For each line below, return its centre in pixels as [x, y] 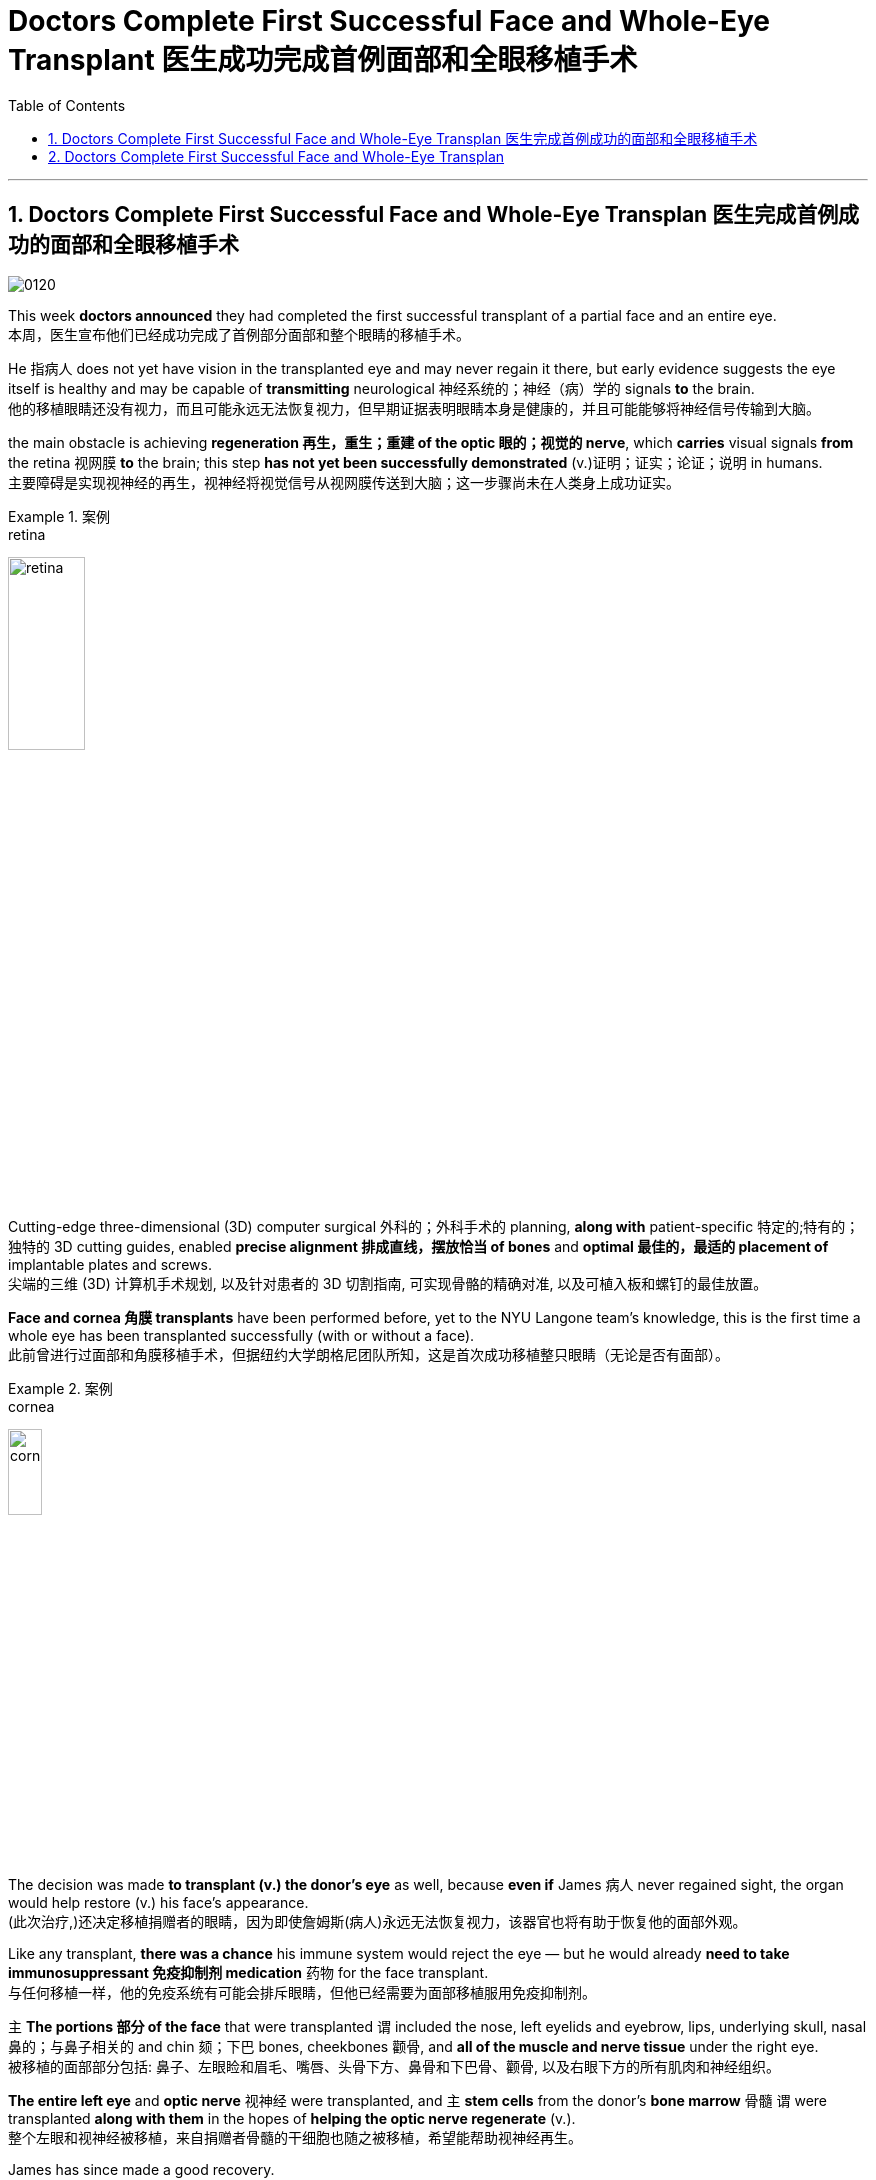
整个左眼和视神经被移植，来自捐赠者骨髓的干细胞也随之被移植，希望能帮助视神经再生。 [295, 2137]
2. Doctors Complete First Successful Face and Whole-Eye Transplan [276, 156]
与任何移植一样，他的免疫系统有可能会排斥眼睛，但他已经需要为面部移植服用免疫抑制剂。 [302, 1992]
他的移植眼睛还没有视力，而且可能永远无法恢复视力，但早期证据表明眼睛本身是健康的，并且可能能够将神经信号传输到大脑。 [414, 408]
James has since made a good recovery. [141, 2169]
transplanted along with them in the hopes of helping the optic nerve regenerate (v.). [292, 2118]
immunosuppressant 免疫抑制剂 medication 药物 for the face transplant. [248, 1972]
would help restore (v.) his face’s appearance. [158, 1902]
